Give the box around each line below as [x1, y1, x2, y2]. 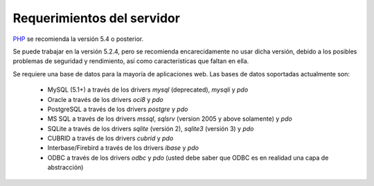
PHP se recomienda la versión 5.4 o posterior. [12, 35, 144, 43]
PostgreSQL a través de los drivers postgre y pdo [47, 105, 188, 113]
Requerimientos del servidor [12, 10, 180, 26]
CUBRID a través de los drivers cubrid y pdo [47, 134, 174, 142]
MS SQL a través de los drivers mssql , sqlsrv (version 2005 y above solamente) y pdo [47, 115, 292, 123]
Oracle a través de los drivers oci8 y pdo [47, 95, 163, 103]
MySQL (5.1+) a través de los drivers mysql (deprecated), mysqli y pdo [47, 85, 249, 94]
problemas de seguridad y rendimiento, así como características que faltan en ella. [12, 57, 249, 65]
